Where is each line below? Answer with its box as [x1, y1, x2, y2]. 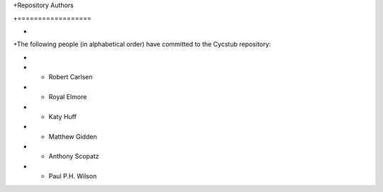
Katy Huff [48, 112, 77, 120]
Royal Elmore [48, 93, 87, 101]
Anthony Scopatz [48, 152, 99, 161]
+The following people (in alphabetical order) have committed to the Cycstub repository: [13, 40, 271, 49]
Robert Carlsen [48, 73, 93, 81]
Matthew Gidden [48, 132, 97, 141]
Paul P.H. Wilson [48, 172, 97, 181]
